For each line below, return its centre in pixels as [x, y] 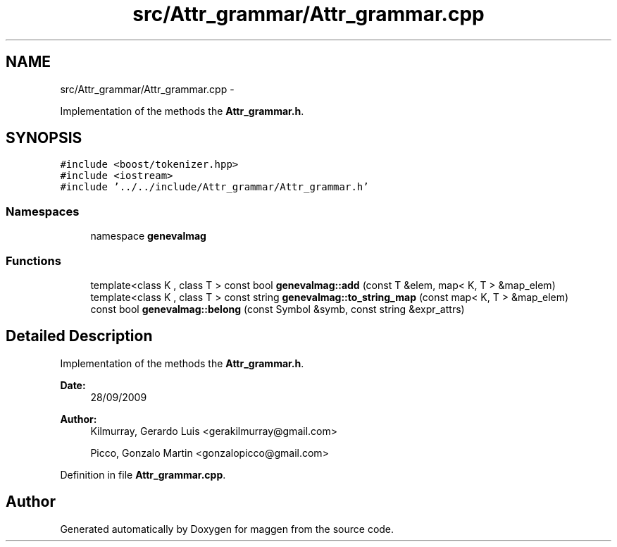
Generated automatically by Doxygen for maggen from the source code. [227, 529]
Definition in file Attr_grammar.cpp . [143, 474]
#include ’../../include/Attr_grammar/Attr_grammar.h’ [214, 187]
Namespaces [43, 211]
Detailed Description [79, 336]
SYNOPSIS [44, 138]
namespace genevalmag [148, 236]
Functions [33, 260]
